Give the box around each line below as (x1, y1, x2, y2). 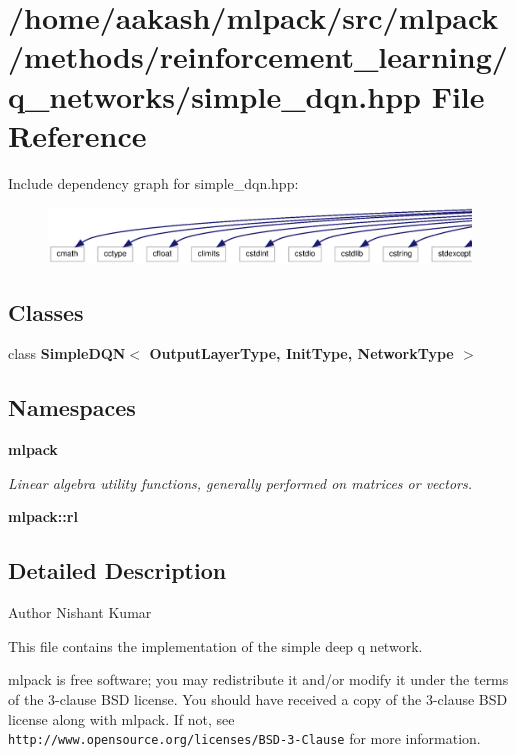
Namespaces (8, 392, 136, 423)
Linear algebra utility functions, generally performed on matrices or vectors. (8, 472, 473, 493)
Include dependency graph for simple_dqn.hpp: (8, 172, 299, 193)
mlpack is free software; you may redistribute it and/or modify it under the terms (8, 669, 509, 690)
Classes (8, 296, 84, 327)
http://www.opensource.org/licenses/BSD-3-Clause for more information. (8, 728, 481, 749)
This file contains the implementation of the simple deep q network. (8, 635, 423, 656)
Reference (8, 114, 147, 155)
